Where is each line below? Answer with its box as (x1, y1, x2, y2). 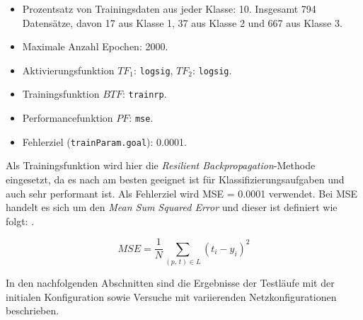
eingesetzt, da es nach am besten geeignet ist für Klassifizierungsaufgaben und (6, 172, 345, 186)
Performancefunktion (22, 110, 113, 125)
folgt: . (6, 213, 35, 228)
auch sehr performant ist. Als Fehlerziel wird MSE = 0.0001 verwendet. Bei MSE (6, 185, 358, 200)
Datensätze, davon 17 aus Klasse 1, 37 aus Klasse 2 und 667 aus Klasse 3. (22, 15, 342, 30)
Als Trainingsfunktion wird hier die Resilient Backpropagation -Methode (6, 158, 316, 173)
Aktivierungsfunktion (22, 62, 115, 77)
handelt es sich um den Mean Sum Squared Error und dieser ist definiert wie (6, 200, 338, 215)
